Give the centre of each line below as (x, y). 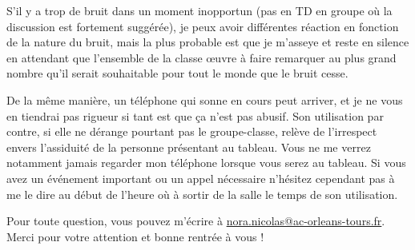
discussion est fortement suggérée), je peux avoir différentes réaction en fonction (203, 26)
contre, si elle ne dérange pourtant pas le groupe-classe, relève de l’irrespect (192, 131)
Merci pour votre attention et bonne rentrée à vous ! (135, 236)
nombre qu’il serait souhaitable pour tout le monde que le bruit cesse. (177, 73)
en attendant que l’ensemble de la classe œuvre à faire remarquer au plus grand (201, 57)
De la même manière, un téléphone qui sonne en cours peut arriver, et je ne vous (205, 99)
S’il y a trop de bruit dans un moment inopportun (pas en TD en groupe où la (199, 10)
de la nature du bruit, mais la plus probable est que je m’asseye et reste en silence (208, 42)
